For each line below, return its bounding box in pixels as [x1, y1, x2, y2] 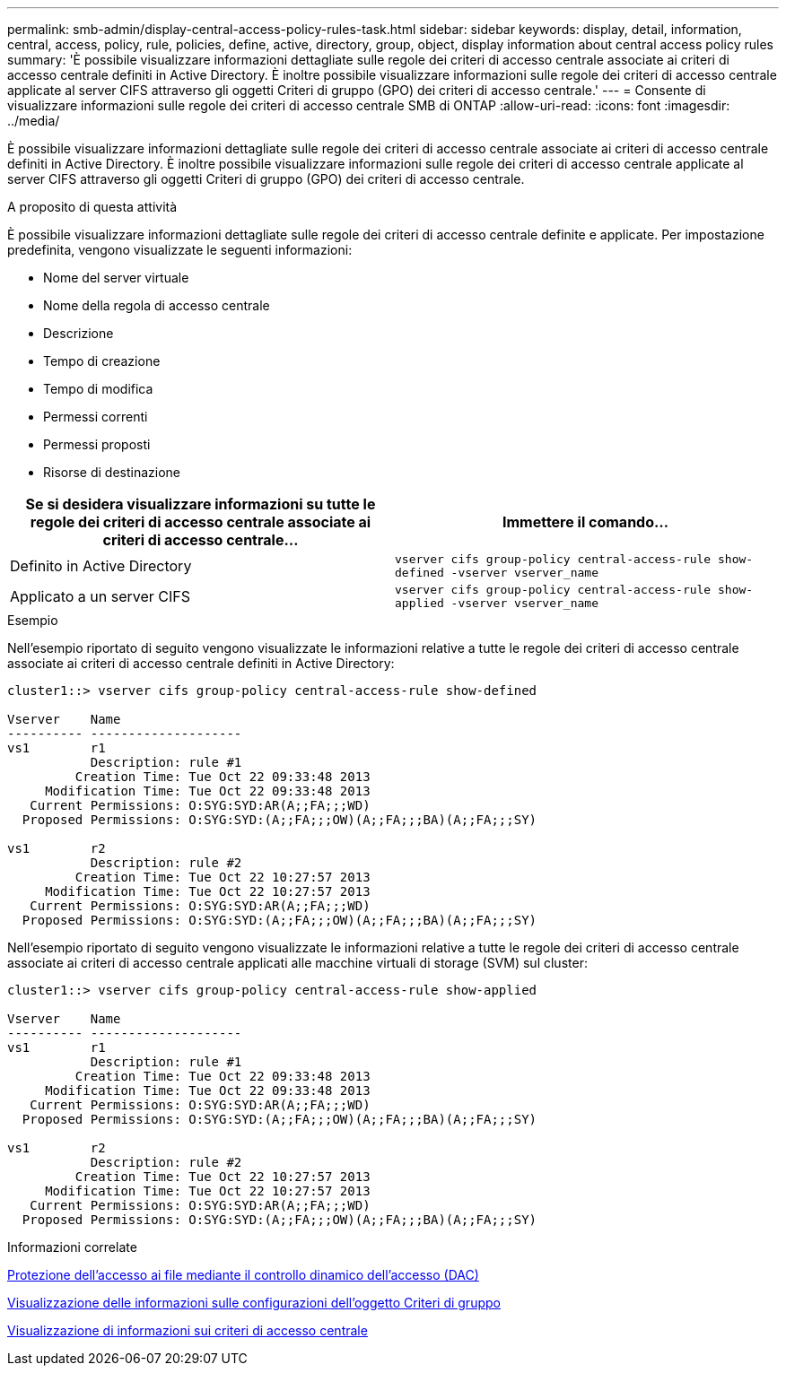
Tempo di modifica [43, 381, 153, 396]
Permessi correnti [43, 409, 148, 424]
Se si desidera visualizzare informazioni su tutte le [25, 495, 376, 513]
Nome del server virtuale [43, 270, 189, 285]
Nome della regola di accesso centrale [43, 298, 270, 313]
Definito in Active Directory [10, 557, 192, 575]
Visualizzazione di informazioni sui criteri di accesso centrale [7, 1323, 368, 1338]
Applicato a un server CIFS [10, 587, 191, 605]
